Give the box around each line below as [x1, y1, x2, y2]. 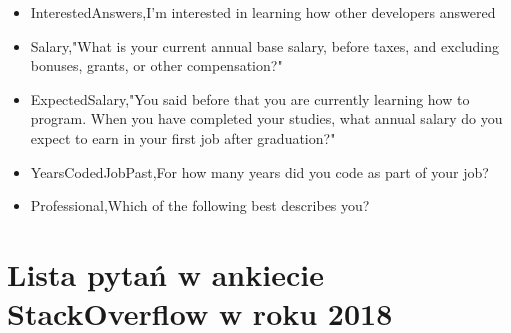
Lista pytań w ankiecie [7, 253, 324, 294]
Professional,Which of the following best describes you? [30, 195, 370, 216]
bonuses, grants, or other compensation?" [30, 55, 283, 76]
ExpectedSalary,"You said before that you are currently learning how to [30, 88, 470, 109]
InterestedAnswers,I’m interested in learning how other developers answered [30, 2, 496, 22]
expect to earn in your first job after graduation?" [30, 127, 336, 148]
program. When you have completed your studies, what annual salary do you [30, 108, 503, 129]
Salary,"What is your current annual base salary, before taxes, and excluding [30, 35, 500, 56]
